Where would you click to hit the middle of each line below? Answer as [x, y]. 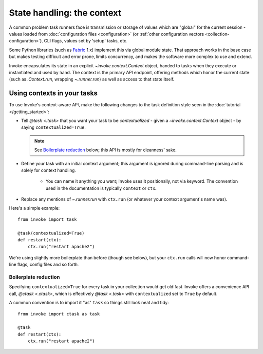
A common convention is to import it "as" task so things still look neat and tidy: [89, 303]
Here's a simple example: [34, 208]
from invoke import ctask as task [59, 314]
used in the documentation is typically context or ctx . [101, 188]
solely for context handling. [49, 170]
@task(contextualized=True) [51, 233]
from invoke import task [47, 219]
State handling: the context [65, 13]
